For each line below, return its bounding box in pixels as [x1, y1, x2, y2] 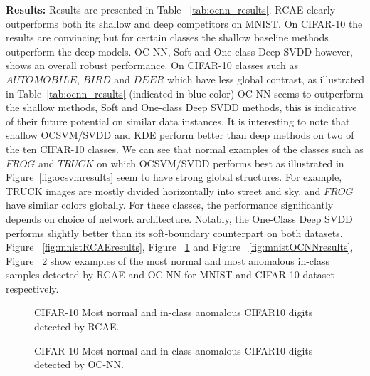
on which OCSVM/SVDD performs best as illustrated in [97, 155, 344, 170]
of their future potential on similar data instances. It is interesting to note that [6, 113, 350, 128]
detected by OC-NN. [34, 357, 124, 372]
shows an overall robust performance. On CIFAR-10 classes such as [6, 58, 298, 73]
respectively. [6, 281, 59, 296]
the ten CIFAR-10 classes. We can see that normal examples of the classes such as [6, 141, 364, 156]
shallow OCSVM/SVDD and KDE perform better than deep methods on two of [6, 127, 354, 142]
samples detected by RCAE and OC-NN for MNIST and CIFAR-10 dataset [6, 267, 334, 282]
